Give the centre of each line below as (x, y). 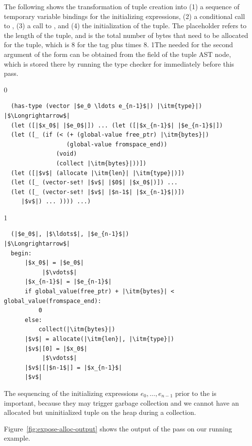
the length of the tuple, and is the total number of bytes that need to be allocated (126, 35)
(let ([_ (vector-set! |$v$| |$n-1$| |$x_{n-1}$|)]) (98, 192)
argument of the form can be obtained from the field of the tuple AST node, (118, 54)
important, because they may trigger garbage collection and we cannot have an (121, 402)
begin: (21, 253)
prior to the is (196, 393)
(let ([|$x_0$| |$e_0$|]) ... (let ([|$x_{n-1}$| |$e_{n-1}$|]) (117, 125)
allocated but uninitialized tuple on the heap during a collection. (100, 412)
